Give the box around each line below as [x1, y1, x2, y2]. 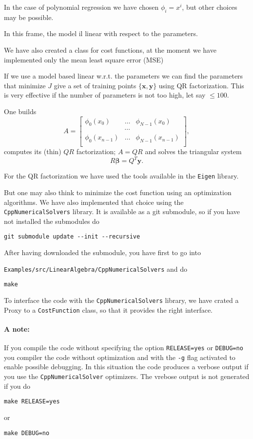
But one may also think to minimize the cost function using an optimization [4, 187, 232, 198]
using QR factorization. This [158, 80, 244, 90]
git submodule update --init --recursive [4, 233, 140, 240]
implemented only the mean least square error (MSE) [4, 54, 164, 64]
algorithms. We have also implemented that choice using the [4, 197, 184, 207]
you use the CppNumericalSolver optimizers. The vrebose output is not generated [4, 371, 250, 381]
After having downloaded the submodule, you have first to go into [4, 247, 201, 258]
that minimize [4, 80, 46, 90]
